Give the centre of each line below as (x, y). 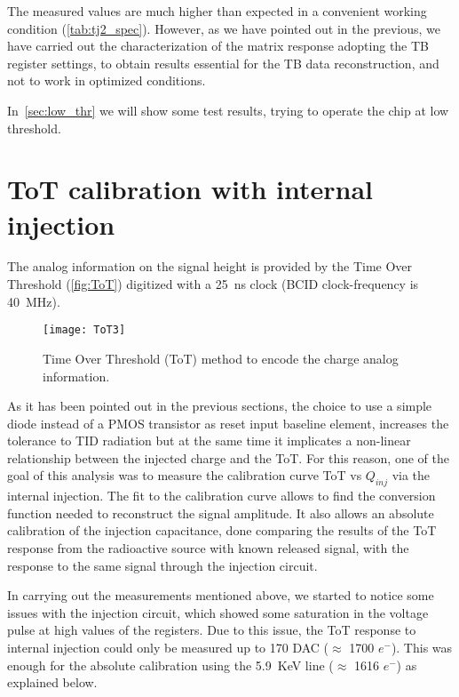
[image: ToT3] (84, 330)
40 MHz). (34, 301)
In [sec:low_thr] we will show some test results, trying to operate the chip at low (228, 110)
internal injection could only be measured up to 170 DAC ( (168, 648)
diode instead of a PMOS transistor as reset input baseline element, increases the (228, 423)
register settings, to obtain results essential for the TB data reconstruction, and (223, 63)
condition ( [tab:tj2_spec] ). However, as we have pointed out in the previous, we (224, 28)
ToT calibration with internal (190, 189)
